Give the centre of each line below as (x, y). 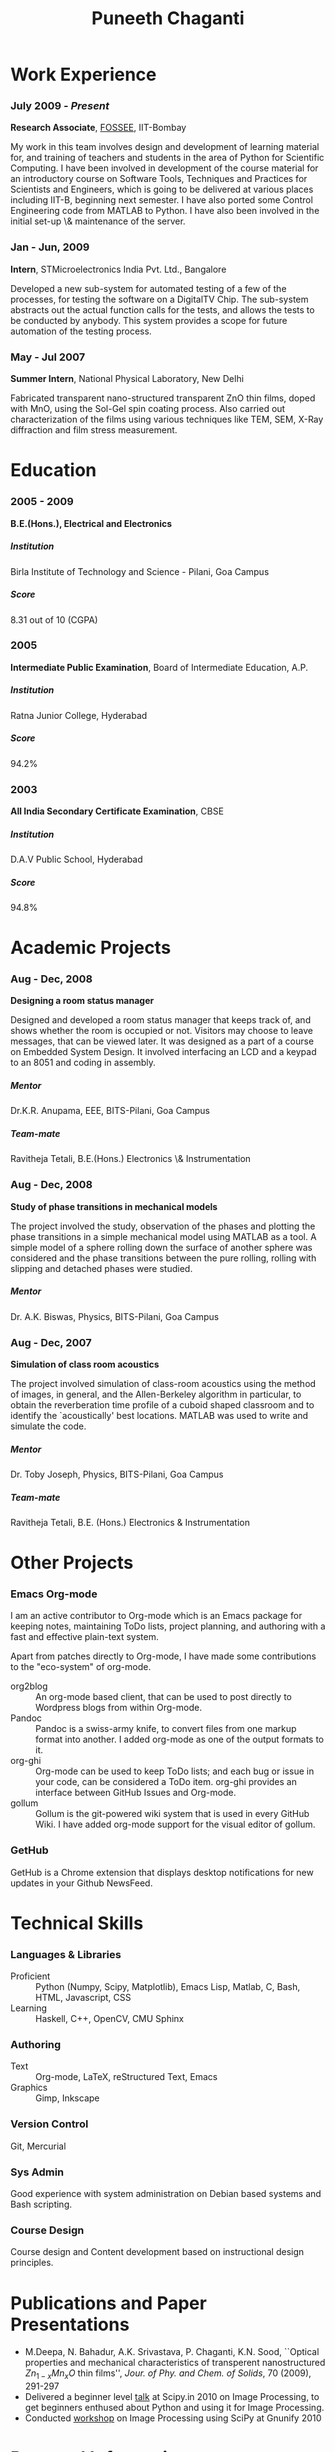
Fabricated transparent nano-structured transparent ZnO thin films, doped (163, 398)
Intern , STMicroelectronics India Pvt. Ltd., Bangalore (118, 269)
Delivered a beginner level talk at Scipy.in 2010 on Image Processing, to (172, 2397)
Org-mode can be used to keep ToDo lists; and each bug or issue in (175, 1771)
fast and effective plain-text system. (84, 1637)
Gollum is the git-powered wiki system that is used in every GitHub (172, 1814)
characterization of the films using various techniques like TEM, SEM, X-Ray (167, 419)
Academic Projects (91, 948)
